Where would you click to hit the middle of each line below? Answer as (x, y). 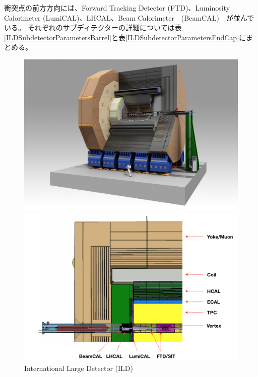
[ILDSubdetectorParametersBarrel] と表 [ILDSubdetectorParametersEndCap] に (125, 37)
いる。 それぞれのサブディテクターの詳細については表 (93, 27)
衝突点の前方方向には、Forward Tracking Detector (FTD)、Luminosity (117, 8)
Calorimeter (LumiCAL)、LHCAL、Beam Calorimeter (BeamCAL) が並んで (129, 17)
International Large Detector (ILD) (79, 368)
